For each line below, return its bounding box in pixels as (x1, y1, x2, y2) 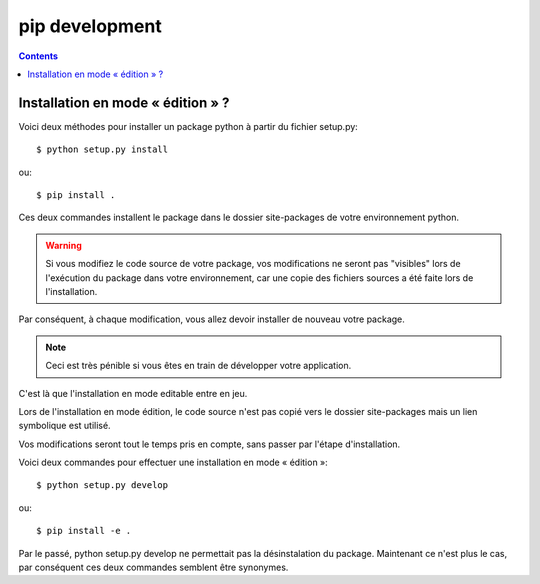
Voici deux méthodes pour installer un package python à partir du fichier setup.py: (18, 120, 359, 132)
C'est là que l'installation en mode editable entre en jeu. (18, 387, 248, 399)
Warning (45, 239, 82, 251)
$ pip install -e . (36, 525, 132, 537)
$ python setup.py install (36, 144, 169, 155)
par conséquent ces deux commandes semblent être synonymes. (18, 561, 289, 574)
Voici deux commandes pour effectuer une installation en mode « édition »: (18, 456, 329, 469)
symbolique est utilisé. (18, 420, 111, 432)
